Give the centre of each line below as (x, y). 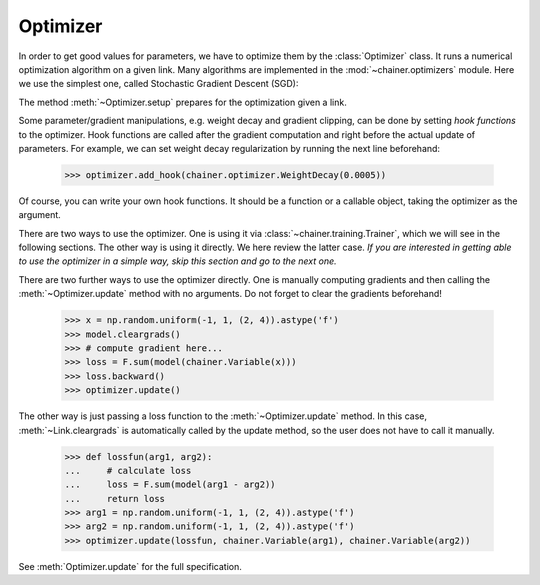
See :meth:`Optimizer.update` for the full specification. (130, 566)
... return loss (114, 498)
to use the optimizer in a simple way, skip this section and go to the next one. (177, 261)
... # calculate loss (128, 470)
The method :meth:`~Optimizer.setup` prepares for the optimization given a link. (182, 102)
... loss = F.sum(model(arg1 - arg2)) (170, 484)
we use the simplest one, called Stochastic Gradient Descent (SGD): (158, 84)
